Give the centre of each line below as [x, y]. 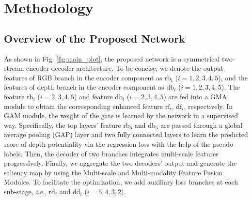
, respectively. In [208, 106]
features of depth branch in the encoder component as [84, 87]
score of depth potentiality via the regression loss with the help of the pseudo [119, 144]
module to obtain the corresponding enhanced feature [84, 106]
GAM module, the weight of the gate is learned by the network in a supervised [121, 115]
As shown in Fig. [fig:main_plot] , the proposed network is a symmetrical [112, 58]
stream [14, 68]
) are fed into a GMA [195, 96]
